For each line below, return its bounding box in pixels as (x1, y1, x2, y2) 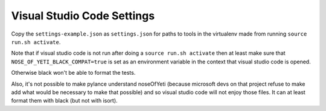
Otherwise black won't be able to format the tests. (11, 69, 136, 77)
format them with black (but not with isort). (11, 97, 118, 104)
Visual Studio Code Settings (11, 9, 155, 22)
